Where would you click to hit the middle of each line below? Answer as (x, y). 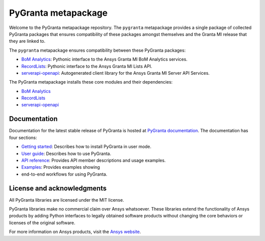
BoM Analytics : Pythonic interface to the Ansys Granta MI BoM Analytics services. (104, 60)
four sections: (23, 137)
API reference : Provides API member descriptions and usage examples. (93, 160)
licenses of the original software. (42, 223)
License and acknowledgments (58, 188)
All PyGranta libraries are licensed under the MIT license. (67, 200)
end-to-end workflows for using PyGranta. (64, 174)
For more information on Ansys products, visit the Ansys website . (75, 232)
